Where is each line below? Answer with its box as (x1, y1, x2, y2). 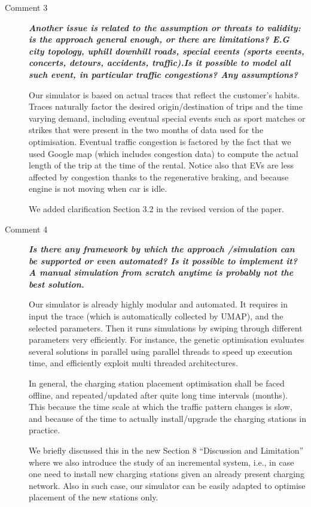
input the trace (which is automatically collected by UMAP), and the (29, 310, 283, 322)
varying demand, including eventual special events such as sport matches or (29, 111, 306, 124)
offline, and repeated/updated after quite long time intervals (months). (29, 388, 288, 401)
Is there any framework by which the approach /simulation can (29, 243, 295, 255)
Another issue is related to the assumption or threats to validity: (29, 21, 301, 34)
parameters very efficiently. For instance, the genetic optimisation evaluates (29, 333, 304, 346)
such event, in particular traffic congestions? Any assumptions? (29, 68, 298, 80)
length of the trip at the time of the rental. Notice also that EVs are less (29, 159, 294, 171)
